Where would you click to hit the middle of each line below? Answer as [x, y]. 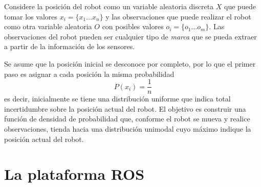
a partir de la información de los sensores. [70, 46]
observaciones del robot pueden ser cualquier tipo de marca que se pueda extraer [130, 36]
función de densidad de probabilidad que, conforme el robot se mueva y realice [127, 119]
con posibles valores [133, 26]
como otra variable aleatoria [48, 26]
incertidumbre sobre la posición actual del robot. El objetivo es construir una [125, 108]
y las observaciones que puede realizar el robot [178, 16]
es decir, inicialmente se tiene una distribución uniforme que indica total [117, 99]
